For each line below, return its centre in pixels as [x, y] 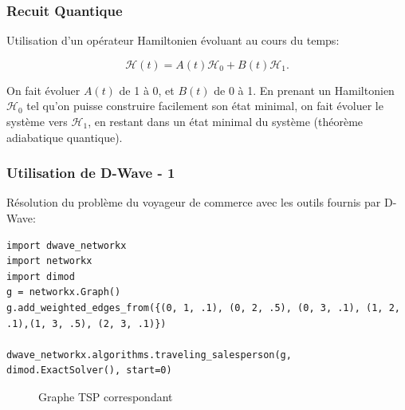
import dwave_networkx [67, 245]
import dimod [41, 276]
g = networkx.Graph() [64, 292]
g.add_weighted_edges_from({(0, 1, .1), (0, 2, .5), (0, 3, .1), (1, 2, [203, 307]
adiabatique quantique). [65, 137]
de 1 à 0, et [147, 90]
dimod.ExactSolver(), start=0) [89, 371]
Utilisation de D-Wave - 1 [91, 173]
